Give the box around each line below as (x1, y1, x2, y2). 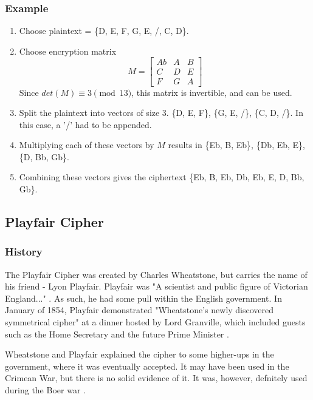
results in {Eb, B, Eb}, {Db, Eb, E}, (168, 138, 305, 151)
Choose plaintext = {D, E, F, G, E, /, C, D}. (19, 24, 189, 37)
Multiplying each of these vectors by (19, 138, 154, 151)
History (5, 244, 43, 259)
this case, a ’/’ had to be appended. (19, 118, 152, 131)
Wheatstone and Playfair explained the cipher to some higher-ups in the (5, 348, 274, 361)
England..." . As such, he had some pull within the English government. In (5, 291, 282, 304)
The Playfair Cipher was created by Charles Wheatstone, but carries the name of (5, 268, 308, 280)
